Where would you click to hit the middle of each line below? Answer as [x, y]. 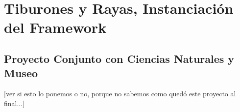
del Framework [55, 27]
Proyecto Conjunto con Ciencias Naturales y [119, 58]
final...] [14, 103]
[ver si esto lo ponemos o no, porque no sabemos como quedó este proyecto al [120, 94]
